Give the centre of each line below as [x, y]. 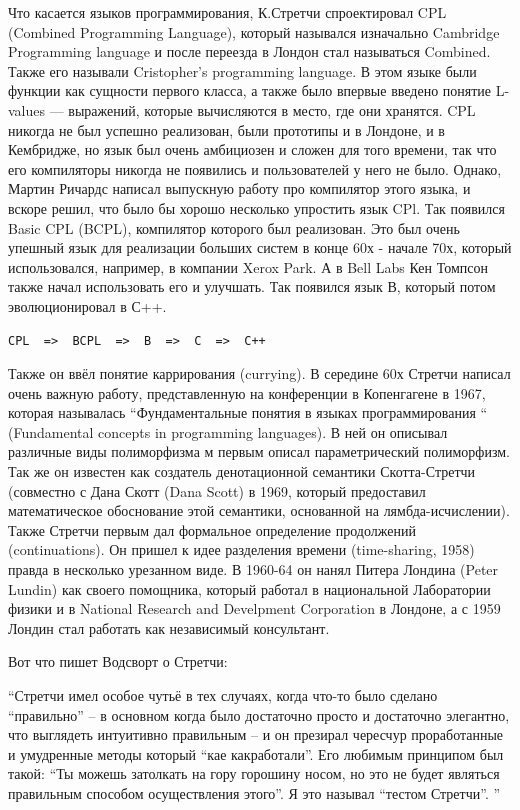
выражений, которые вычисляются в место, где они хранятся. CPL [272, 109]
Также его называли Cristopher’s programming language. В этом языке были [242, 70]
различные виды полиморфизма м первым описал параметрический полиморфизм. [259, 451]
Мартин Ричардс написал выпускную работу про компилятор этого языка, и [239, 188]
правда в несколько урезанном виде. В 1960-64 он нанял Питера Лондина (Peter [253, 569]
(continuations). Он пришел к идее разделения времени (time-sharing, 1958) [241, 549]
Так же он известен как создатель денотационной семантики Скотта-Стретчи [242, 471]
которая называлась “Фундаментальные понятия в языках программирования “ [248, 412]
